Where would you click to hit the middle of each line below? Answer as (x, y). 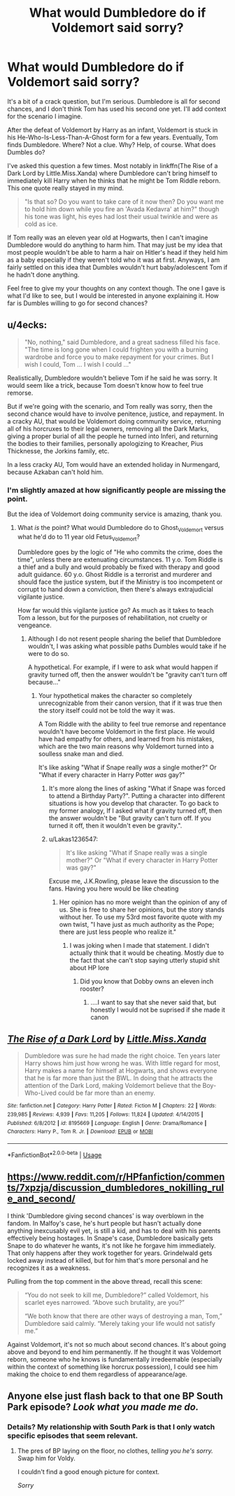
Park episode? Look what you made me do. (103, 1407)
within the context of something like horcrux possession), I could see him (113, 1366)
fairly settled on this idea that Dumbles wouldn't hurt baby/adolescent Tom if (117, 267)
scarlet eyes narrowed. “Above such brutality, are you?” (105, 1302)
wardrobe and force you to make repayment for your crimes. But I (119, 357)
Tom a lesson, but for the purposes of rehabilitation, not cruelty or (112, 617)
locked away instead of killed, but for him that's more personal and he (108, 1260)
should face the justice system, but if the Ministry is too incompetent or (120, 582)
